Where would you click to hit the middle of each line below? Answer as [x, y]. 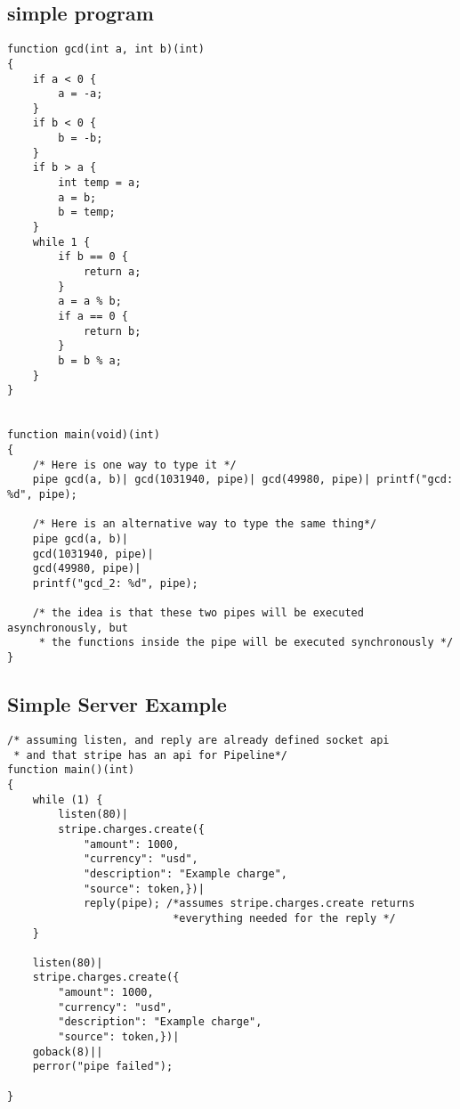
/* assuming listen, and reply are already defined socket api [198, 740]
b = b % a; [90, 360]
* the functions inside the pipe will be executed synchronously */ [246, 643]
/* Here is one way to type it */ [134, 465]
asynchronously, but [68, 628]
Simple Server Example [117, 704]
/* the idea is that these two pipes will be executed [198, 613]
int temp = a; [100, 183]
